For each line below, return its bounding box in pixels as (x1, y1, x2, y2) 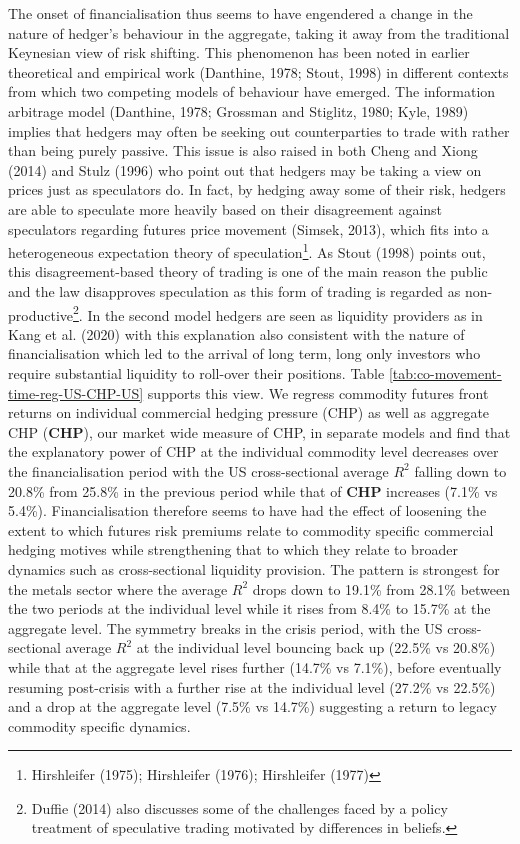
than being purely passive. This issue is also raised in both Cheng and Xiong (8, 140, 478, 161)
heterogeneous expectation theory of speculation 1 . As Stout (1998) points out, (8, 239, 486, 262)
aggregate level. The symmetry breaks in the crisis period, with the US (8, 617, 443, 638)
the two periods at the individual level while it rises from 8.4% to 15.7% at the (8, 598, 491, 619)
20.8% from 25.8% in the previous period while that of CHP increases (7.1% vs (8, 480, 498, 501)
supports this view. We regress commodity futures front (147, 382, 489, 403)
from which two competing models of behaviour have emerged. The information (8, 81, 496, 102)
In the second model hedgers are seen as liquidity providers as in (87, 304, 483, 325)
